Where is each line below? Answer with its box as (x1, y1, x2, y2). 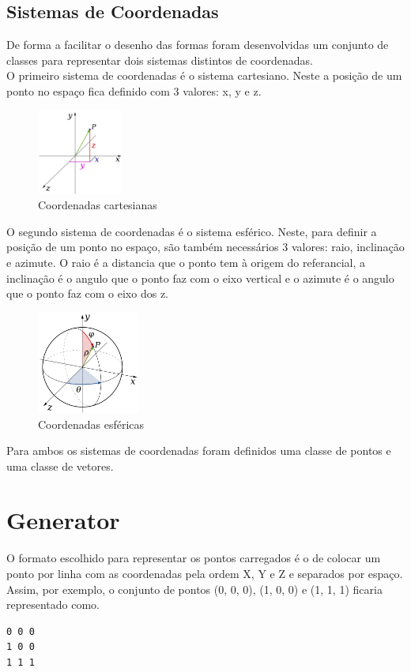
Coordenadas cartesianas (38, 197, 157, 213)
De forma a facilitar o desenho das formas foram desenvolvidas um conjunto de (6, 36, 389, 53)
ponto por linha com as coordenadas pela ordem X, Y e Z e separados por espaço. (6, 565, 403, 582)
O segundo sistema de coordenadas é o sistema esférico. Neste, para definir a (6, 223, 377, 239)
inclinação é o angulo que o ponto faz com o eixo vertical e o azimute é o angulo (6, 269, 394, 286)
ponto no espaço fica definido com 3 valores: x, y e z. (6, 82, 262, 99)
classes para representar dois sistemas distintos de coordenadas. (6, 51, 313, 68)
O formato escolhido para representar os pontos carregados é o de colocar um (6, 550, 381, 566)
